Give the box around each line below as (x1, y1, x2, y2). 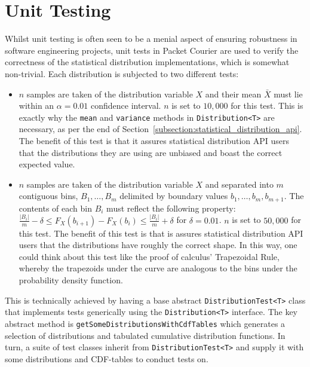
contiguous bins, (19, 189, 78, 202)
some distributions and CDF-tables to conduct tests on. (5, 352, 208, 365)
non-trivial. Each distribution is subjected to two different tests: (5, 67, 239, 79)
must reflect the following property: (106, 201, 236, 214)
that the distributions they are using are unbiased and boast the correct (19, 146, 283, 158)
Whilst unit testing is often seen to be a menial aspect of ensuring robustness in (5, 32, 297, 45)
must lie (274, 87, 303, 100)
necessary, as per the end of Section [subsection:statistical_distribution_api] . (19, 123, 302, 135)
